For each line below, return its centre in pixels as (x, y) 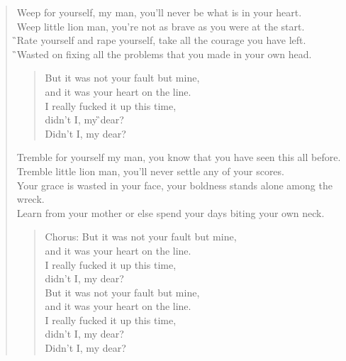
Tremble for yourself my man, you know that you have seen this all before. (179, 157)
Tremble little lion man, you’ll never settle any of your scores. (150, 171)
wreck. (30, 199)
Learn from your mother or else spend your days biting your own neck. (171, 212)
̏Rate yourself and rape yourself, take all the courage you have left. (161, 40)
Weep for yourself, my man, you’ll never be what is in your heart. (159, 12)
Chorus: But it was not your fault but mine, (141, 237)
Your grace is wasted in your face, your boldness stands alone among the (174, 185)
